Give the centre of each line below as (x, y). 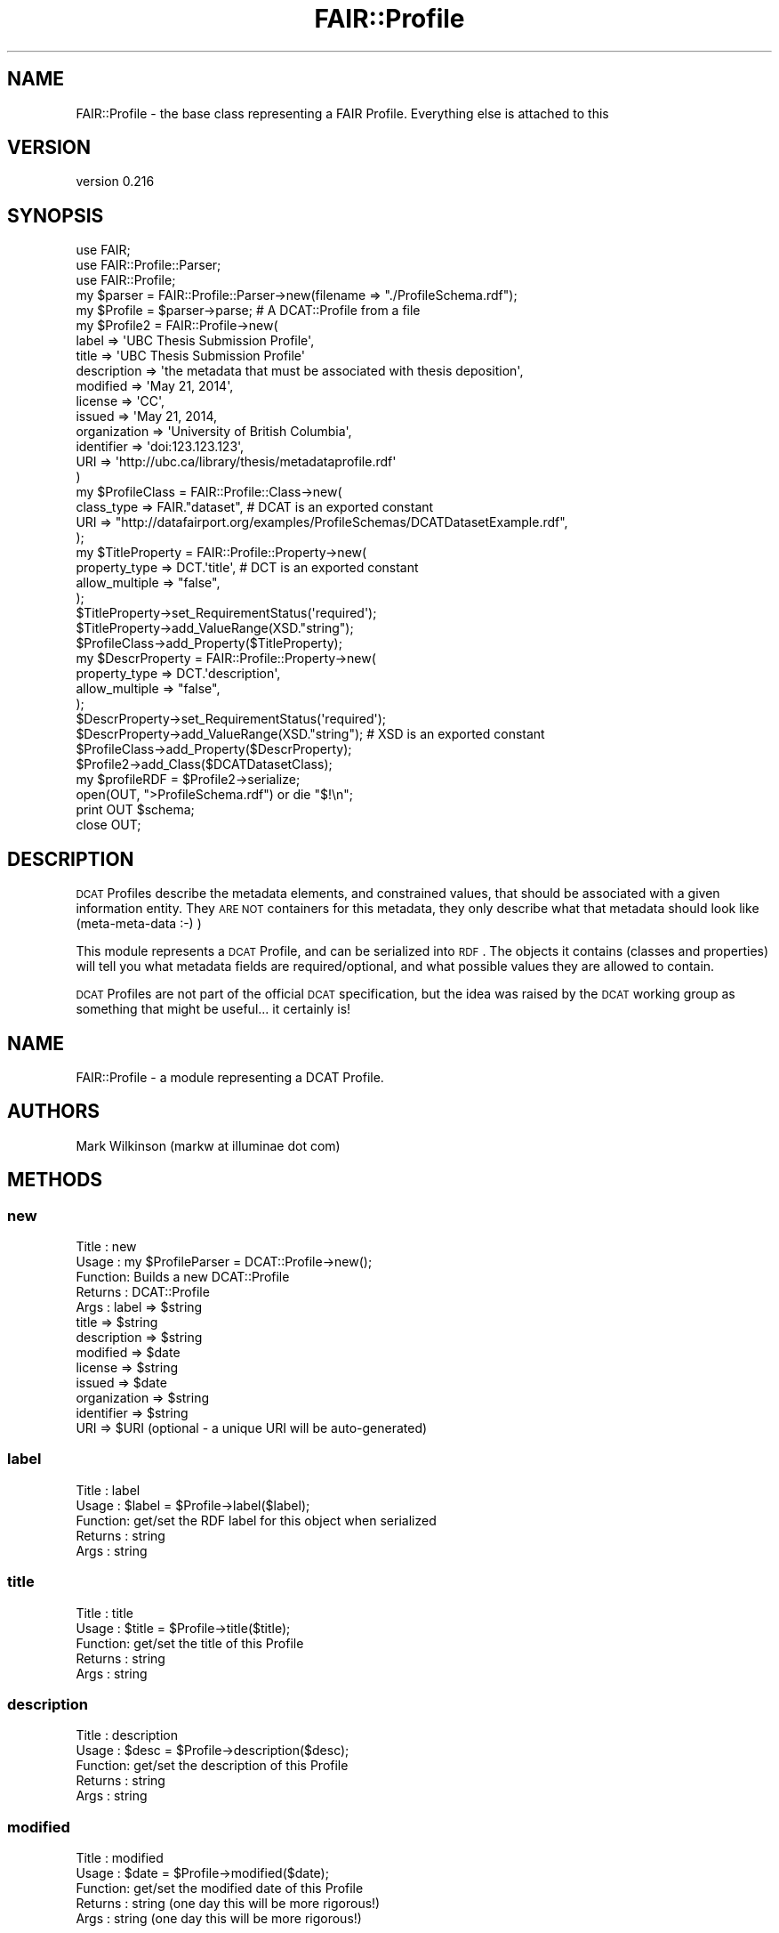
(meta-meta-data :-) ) (139, 924)
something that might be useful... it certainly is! (213, 1009)
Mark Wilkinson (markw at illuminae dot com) (208, 1145)
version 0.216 (115, 182)
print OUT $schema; (135, 810)
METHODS (55, 1180)
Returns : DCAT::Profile (143, 1292)
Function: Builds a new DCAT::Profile (183, 1277)
